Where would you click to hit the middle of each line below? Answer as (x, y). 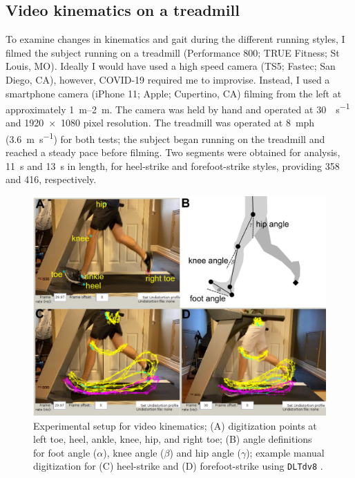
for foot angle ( (65, 452)
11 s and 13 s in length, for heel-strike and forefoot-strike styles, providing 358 (173, 165)
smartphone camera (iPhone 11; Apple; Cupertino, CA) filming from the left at (174, 93)
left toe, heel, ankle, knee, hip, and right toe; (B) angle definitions (173, 439)
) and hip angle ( (205, 452)
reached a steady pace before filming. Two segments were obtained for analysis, (173, 152)
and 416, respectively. (51, 179)
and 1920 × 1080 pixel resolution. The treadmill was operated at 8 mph (160, 123)
